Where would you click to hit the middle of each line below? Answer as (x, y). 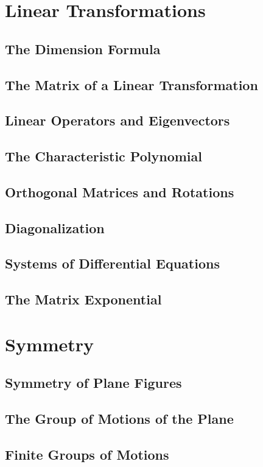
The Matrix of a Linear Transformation (131, 84)
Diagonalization (55, 227)
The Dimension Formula (83, 48)
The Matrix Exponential (83, 299)
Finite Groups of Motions (87, 454)
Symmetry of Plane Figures (93, 383)
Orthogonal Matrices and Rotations (120, 191)
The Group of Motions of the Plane (119, 419)
